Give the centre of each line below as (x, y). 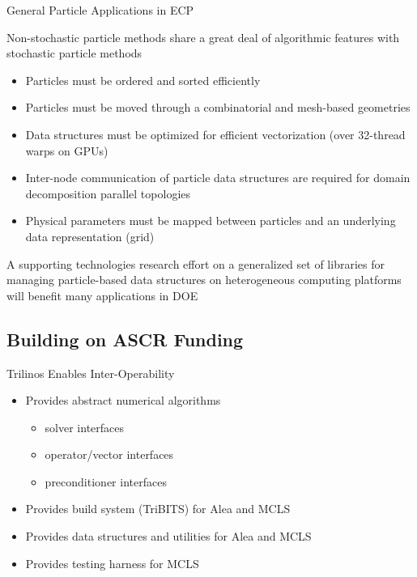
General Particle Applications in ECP (100, 10)
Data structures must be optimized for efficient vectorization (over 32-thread (215, 134)
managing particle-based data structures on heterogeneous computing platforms (204, 280)
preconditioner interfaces (106, 481)
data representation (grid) (90, 236)
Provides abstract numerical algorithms (123, 400)
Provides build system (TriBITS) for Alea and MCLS (158, 509)
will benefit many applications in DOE (102, 295)
